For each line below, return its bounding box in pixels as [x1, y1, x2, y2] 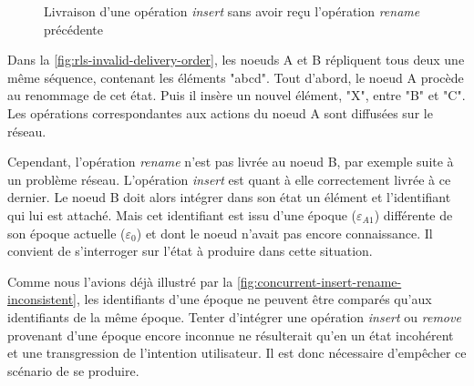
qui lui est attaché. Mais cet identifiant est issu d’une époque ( [7, 205, 357, 224]
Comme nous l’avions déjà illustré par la [7, 271, 233, 290]
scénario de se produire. [7, 361, 139, 380]
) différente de [374, 205, 453, 224]
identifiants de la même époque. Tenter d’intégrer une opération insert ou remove [7, 307, 461, 326]
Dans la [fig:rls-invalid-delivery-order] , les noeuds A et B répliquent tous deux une [7, 50, 465, 69]
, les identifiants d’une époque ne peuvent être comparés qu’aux [77, 289, 432, 309]
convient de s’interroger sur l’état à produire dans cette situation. [7, 241, 373, 260]
